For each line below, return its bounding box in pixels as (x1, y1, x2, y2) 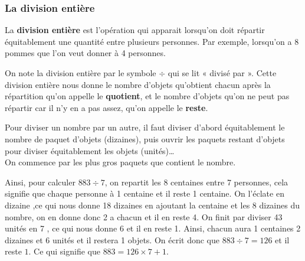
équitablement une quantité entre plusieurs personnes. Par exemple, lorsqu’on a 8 (5, 35, 299, 47)
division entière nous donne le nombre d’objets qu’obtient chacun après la (5, 78, 271, 90)
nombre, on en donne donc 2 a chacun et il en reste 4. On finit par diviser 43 (5, 210, 283, 223)
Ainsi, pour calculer (5, 175, 76, 188)
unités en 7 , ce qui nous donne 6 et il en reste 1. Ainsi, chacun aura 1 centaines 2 (5, 222, 301, 234)
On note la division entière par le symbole (5, 67, 156, 79)
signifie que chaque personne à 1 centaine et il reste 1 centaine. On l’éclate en (5, 187, 284, 200)
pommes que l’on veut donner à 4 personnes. (5, 47, 166, 59)
